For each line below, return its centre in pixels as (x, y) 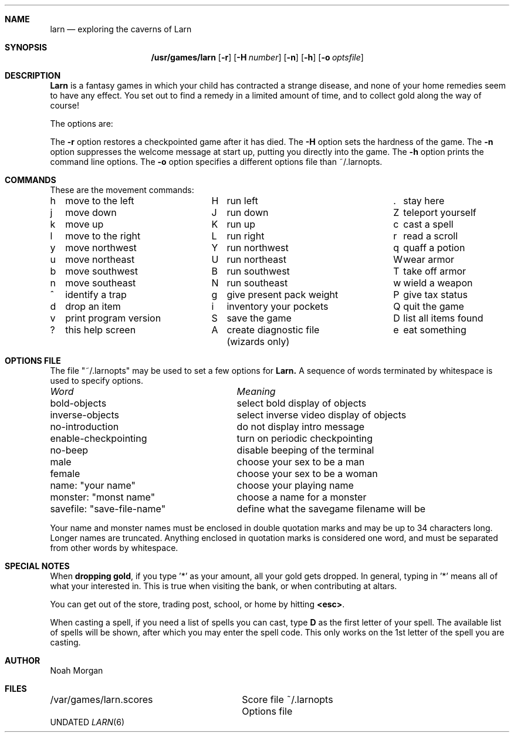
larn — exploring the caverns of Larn (121, 29)
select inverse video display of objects (322, 415)
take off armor (435, 271)
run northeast (256, 259)
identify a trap (96, 295)
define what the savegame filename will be (331, 509)
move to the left (100, 201)
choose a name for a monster (302, 497)
